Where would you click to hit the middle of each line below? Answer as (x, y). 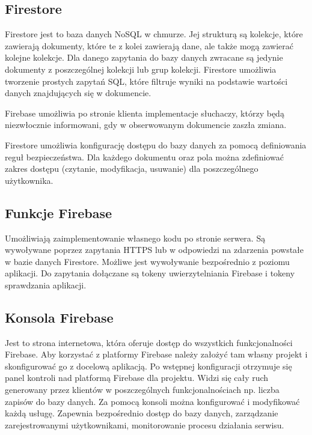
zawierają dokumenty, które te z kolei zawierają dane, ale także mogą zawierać (149, 45)
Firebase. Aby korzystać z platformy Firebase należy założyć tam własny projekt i (156, 354)
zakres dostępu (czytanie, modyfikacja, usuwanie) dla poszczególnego (132, 169)
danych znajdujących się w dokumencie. (78, 93)
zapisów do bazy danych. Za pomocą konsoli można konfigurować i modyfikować (152, 401)
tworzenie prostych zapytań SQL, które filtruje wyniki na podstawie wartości (146, 81)
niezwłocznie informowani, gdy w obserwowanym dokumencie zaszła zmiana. (146, 125)
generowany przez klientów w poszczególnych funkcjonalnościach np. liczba (142, 390)
